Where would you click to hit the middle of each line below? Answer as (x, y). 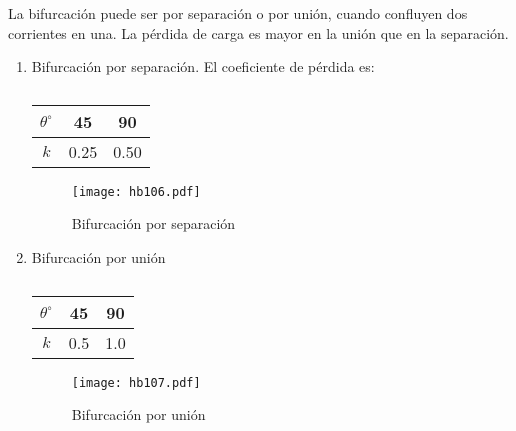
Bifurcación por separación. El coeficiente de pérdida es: (203, 66)
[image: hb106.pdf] (136, 191)
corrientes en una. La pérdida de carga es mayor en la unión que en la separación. (258, 32)
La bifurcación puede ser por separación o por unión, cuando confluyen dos (238, 13)
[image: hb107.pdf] (136, 382)
